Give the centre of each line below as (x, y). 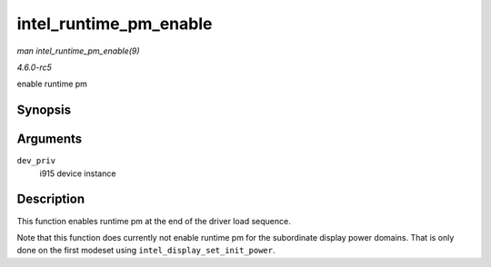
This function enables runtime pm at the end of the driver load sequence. (154, 221)
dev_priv (36, 161)
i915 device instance (78, 173)
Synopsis (44, 110)
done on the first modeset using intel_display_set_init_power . (146, 251)
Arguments (50, 139)
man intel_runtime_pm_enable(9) (78, 51)
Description (51, 199)
